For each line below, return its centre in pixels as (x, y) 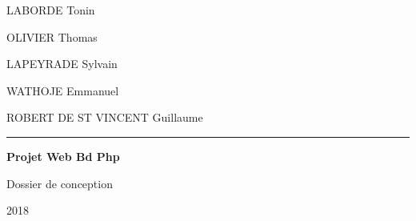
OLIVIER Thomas (52, 36)
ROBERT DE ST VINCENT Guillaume (105, 117)
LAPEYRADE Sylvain (62, 64)
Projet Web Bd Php (63, 156)
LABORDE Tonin (51, 10)
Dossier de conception (60, 183)
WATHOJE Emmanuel (63, 90)
